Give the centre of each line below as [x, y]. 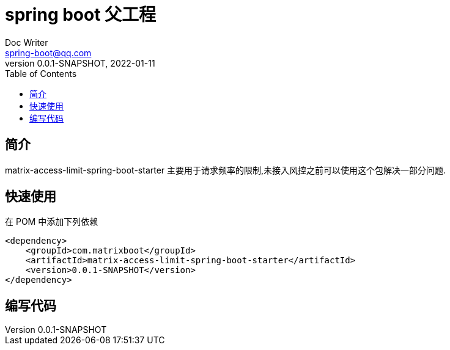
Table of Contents [41, 73]
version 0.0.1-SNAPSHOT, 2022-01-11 [80, 63]
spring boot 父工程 [81, 15]
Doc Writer [27, 42]
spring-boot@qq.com [48, 53]
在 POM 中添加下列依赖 [52, 222]
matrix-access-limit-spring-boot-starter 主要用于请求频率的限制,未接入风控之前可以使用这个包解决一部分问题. [226, 170]
